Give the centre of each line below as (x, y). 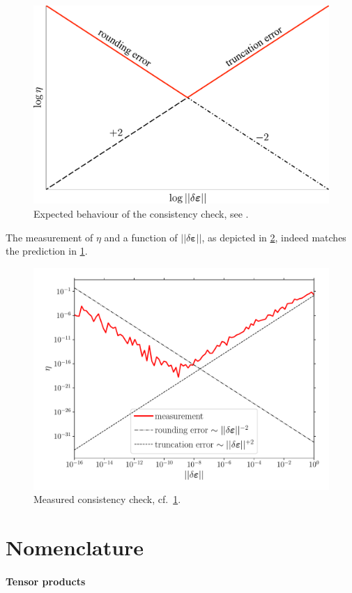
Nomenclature (75, 547)
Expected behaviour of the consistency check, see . (141, 214)
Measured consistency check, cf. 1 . (107, 499)
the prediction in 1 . (47, 251)
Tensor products (46, 581)
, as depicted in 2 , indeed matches (274, 237)
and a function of (141, 237)
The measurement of (49, 237)
